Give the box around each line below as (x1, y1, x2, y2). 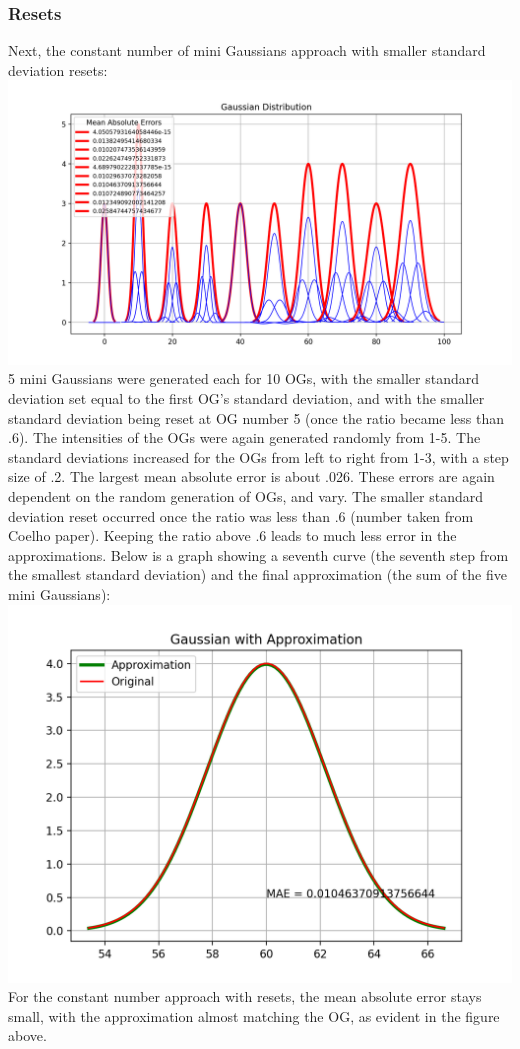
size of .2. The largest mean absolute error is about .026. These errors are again (8, 466, 495, 487)
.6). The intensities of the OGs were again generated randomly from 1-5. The (8, 427, 481, 448)
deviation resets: (8, 59, 108, 80)
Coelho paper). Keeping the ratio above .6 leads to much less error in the (8, 525, 457, 546)
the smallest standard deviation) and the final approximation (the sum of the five (8, 564, 507, 585)
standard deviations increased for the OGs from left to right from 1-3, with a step (8, 446, 509, 467)
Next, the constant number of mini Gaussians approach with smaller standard (8, 40, 486, 61)
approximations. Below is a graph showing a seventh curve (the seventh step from (8, 544, 509, 565)
